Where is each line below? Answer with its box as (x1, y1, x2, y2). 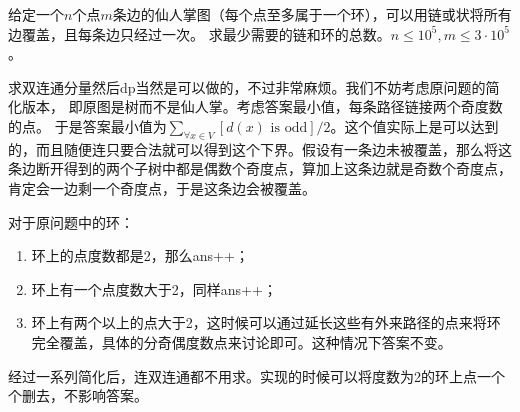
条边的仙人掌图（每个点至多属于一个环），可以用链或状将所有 (112, 4, 512, 24)
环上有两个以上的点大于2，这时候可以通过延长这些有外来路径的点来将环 (31, 312, 501, 333)
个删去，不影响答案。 (8, 385, 148, 406)
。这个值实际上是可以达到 (330, 115, 499, 136)
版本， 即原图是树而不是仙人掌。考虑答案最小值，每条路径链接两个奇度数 (21, 96, 503, 117)
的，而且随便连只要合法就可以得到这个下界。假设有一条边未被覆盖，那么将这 (8, 138, 512, 159)
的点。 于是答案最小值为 (8, 115, 167, 136)
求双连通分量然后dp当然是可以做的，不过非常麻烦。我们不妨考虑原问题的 (8, 76, 486, 97)
